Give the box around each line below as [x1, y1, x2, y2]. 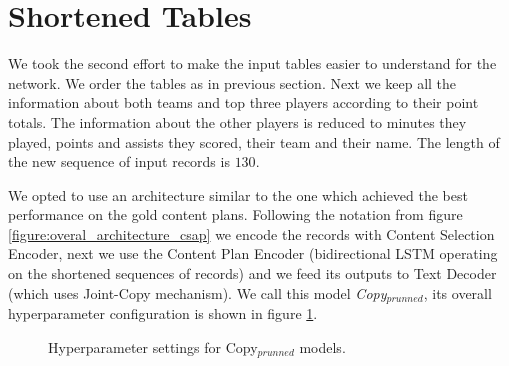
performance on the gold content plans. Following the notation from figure [8, 204, 463, 225]
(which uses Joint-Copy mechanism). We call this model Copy [8, 282, 387, 303]
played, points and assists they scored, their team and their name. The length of [8, 131, 500, 152]
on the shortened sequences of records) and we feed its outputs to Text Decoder [8, 263, 497, 284]
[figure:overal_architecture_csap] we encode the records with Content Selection [8, 223, 495, 244]
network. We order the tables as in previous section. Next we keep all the [8, 72, 457, 93]
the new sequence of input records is [8, 151, 230, 172]
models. [299, 336, 346, 357]
